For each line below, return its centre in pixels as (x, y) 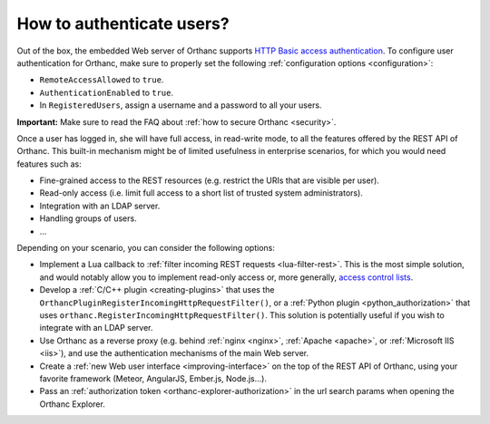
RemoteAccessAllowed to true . (102, 80)
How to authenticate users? (123, 24)
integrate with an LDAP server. (96, 328)
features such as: (49, 164)
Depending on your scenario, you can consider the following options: (146, 248)
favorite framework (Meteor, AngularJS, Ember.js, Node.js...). (153, 378)
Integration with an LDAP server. (100, 206)
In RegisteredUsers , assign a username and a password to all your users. (181, 105)
